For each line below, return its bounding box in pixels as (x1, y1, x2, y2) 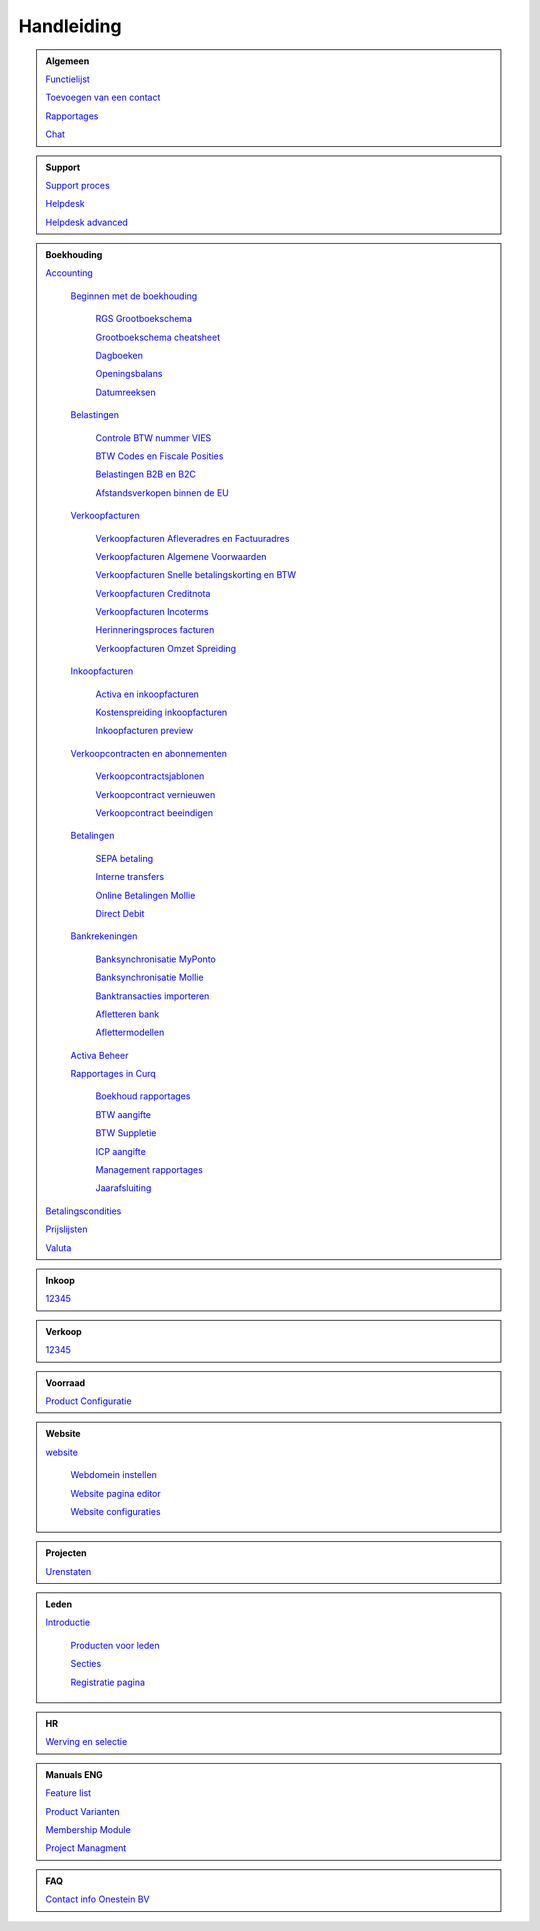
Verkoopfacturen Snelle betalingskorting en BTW (95, 569, 297, 581)
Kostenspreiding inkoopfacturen (95, 706, 228, 719)
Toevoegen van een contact (45, 91, 161, 104)
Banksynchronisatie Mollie (95, 971, 204, 984)
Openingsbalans (95, 368, 163, 380)
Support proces (45, 179, 110, 191)
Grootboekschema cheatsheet (95, 331, 221, 343)
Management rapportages (95, 1164, 204, 1176)
